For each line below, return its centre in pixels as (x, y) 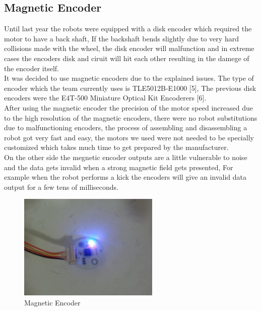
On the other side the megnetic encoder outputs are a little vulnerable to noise (126, 157)
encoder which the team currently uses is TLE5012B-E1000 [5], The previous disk (130, 88)
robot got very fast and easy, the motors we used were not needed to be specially (129, 137)
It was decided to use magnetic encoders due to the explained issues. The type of (129, 78)
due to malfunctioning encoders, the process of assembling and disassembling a (126, 127)
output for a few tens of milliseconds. (61, 187)
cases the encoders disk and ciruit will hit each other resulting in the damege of (127, 58)
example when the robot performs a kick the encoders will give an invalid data (125, 177)
